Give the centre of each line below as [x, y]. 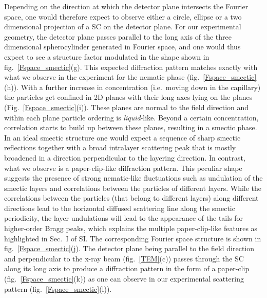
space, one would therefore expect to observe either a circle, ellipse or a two [123, 16]
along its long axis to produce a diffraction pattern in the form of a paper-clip [127, 268]
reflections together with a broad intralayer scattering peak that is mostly [120, 147]
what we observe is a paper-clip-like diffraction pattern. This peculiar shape [123, 168]
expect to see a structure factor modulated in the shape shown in [107, 56]
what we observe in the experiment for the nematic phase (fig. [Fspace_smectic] [130, 77]
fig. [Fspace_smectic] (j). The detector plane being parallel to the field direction [129, 248]
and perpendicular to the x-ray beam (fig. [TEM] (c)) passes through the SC [124, 258]
